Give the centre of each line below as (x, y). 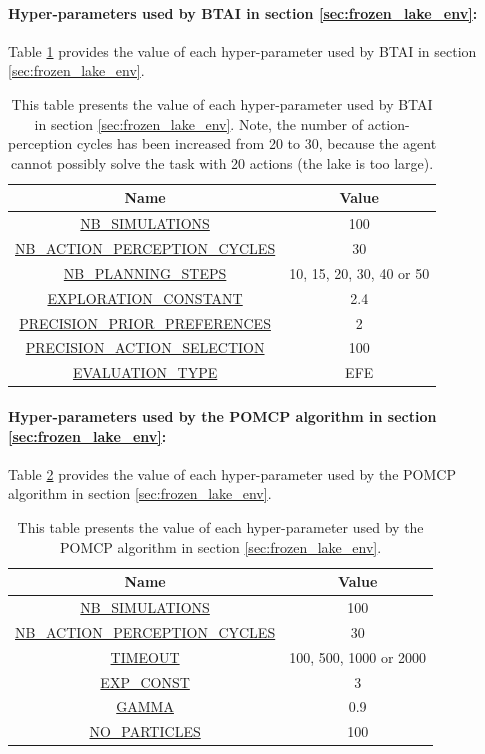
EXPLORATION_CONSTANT (145, 297)
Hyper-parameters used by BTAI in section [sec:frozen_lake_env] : (243, 12)
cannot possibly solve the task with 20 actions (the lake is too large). (222, 162)
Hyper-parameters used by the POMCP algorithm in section (222, 415)
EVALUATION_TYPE (145, 372)
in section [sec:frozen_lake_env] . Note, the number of (199, 123)
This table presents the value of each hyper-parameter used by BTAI (222, 103)
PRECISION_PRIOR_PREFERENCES (145, 322)
